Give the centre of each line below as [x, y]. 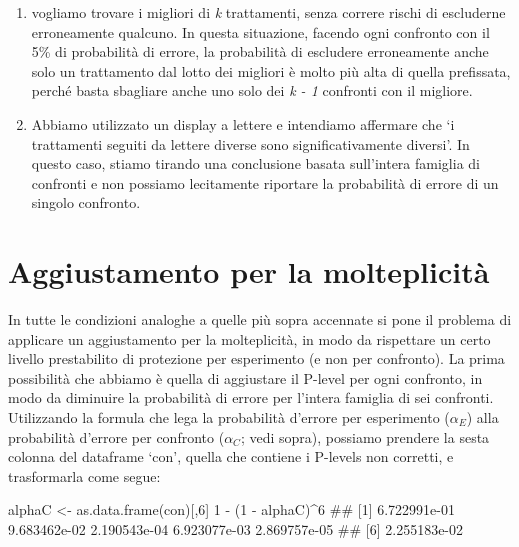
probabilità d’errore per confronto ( [116, 436]
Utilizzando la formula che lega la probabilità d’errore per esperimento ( [229, 417]
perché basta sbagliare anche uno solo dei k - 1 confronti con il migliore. [252, 90]
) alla [482, 417]
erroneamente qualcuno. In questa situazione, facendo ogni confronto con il [260, 31]
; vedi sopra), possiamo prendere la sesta [365, 436]
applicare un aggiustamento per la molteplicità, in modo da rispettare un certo [249, 338]
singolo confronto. [86, 202]
